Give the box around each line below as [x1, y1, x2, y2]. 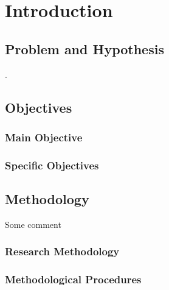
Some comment [5, 217, 61, 230]
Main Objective [5, 129, 83, 144]
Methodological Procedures [5, 272, 142, 287]
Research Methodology [5, 244, 120, 259]
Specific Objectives [5, 157, 99, 172]
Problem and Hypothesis [5, 39, 164, 58]
